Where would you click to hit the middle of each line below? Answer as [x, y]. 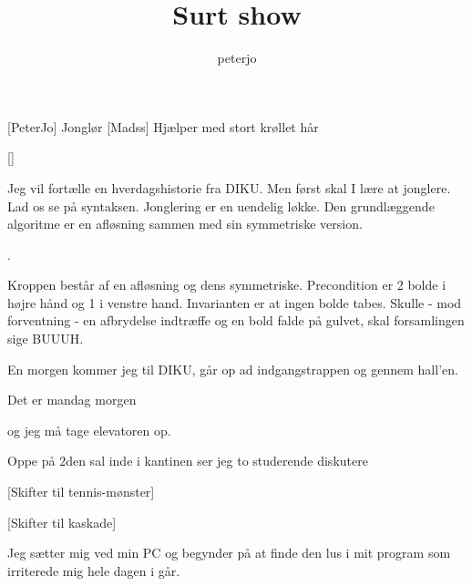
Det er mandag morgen [72, 400]
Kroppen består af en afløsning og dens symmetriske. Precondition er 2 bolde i [227, 285]
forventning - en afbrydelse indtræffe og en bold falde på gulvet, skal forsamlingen [236, 320]
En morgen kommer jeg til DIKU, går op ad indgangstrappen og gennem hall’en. [233, 369]
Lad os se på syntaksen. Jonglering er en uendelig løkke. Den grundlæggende [221, 206]
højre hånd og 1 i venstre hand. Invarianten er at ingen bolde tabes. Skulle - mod [235, 302]
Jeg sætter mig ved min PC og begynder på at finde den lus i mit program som [229, 553]
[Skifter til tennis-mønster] [81, 492]
